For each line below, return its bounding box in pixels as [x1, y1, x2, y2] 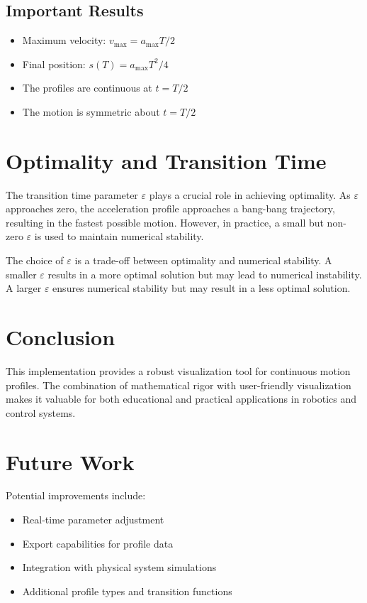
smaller [6, 266, 37, 281]
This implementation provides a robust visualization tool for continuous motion [6, 363, 351, 378]
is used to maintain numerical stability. [34, 229, 204, 244]
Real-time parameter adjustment [22, 512, 164, 527]
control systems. [6, 405, 76, 420]
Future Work [6, 447, 135, 476]
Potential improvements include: [6, 488, 146, 503]
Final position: [22, 56, 86, 71]
